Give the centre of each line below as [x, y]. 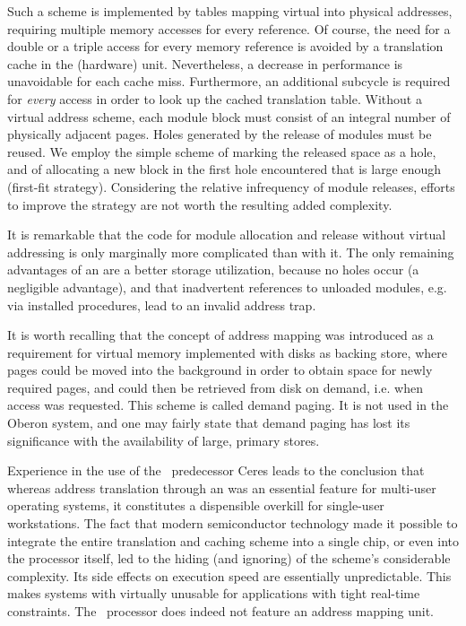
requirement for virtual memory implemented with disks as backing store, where [227, 352]
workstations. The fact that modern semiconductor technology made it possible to [233, 523]
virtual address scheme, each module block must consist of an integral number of [229, 116]
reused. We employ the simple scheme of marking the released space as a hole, [222, 151]
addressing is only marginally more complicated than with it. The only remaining [231, 252]
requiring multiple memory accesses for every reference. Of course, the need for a [229, 28]
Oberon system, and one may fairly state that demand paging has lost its [209, 423]
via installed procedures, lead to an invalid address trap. [162, 304]
